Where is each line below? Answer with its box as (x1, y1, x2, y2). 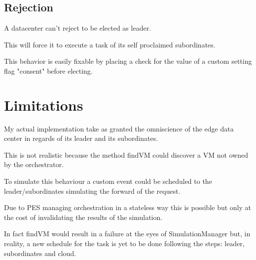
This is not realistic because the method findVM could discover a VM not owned (4, 149, 249, 160)
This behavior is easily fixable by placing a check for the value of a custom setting (4, 56, 252, 66)
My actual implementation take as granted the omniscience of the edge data (4, 123, 234, 133)
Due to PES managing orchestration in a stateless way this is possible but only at (4, 202, 251, 213)
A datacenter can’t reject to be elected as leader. (4, 23, 151, 33)
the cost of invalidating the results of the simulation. (4, 212, 163, 222)
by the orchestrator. (4, 159, 64, 170)
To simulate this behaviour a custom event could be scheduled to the (4, 176, 212, 186)
